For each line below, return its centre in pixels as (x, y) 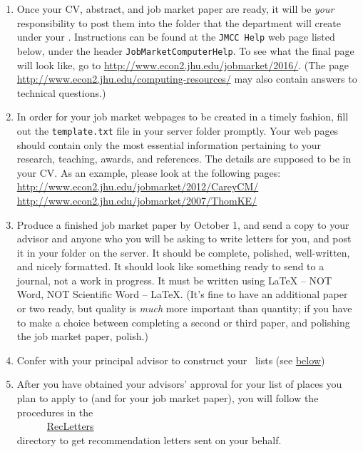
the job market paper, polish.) (82, 336)
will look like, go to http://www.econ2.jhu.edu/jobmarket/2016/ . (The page (183, 65)
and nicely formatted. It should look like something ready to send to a (170, 266)
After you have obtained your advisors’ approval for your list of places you (179, 384)
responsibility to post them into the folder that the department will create (179, 22)
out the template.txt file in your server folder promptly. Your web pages (178, 130)
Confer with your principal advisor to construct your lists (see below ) (171, 360)
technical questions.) (61, 92)
